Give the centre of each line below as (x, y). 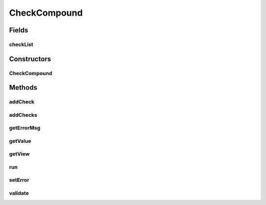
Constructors (30, 59)
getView (19, 154)
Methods (23, 88)
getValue (20, 141)
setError (19, 180)
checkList (21, 44)
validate (19, 193)
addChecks (23, 115)
